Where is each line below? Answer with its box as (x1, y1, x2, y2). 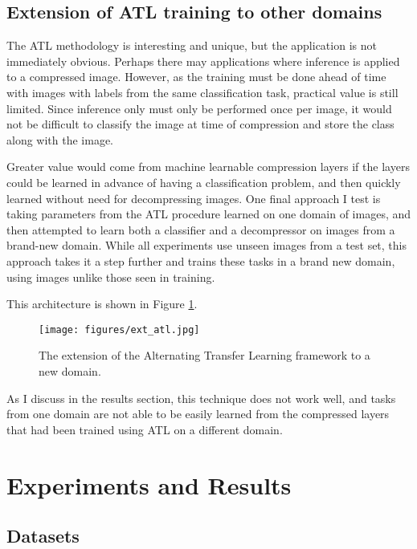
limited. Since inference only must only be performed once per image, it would (6, 100, 392, 116)
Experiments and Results (6, 468, 292, 501)
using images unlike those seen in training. (6, 268, 215, 285)
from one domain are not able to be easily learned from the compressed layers (6, 405, 390, 422)
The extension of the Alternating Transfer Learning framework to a (39, 347, 370, 364)
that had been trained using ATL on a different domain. (6, 421, 283, 437)
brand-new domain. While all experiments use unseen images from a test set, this (6, 237, 407, 254)
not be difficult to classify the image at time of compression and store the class (6, 116, 395, 132)
